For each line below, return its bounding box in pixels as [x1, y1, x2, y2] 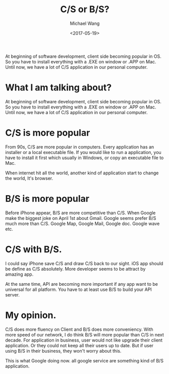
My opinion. [5, 309, 57, 321]
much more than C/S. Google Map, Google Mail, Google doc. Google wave [5, 220, 160, 227]
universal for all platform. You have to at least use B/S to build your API [5, 286, 152, 292]
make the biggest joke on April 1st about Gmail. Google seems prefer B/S [5, 215, 156, 221]
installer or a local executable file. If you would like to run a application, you [5, 149, 161, 155]
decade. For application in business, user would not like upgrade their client [5, 337, 163, 343]
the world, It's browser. [5, 175, 53, 181]
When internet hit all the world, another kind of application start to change [5, 170, 159, 176]
